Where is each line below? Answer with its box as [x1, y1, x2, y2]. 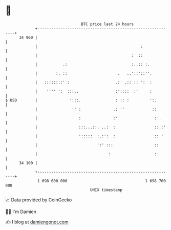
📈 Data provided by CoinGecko [5, 197, 72, 203]
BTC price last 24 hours [81, 22, 134, 27]
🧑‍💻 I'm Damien [5, 208, 37, 215]
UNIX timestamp [90, 187, 123, 193]
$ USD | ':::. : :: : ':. [5, 97, 157, 103]
